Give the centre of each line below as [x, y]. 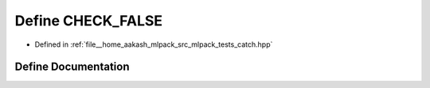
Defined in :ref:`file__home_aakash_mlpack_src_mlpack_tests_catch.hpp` [154, 44]
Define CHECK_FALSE [89, 21]
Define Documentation [72, 67]
